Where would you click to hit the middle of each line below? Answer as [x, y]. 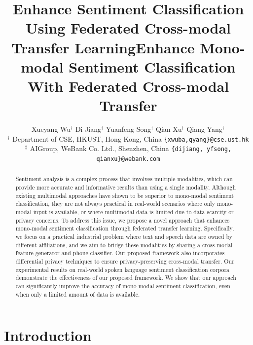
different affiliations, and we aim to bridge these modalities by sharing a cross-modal [124, 245]
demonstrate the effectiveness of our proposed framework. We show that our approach [126, 278]
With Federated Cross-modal [128, 86]
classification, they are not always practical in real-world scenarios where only [115, 204]
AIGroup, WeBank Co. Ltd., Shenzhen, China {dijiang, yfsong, [131, 148]
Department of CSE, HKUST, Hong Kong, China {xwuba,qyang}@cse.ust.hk [131, 138]
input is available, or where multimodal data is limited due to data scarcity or [133, 212]
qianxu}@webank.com [128, 159]
